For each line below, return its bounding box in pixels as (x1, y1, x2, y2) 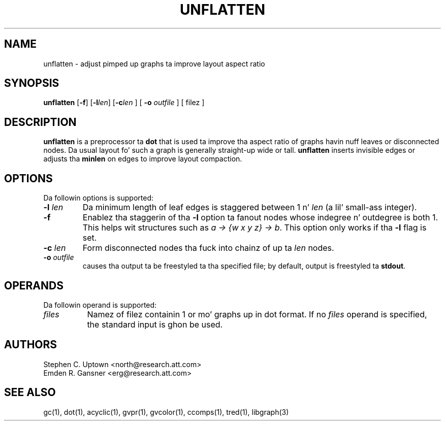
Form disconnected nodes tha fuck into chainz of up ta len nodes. (82, 243, 334, 253)
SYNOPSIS (4, 77, 59, 90)
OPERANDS (4, 279, 63, 292)
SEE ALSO (4, 386, 56, 399)
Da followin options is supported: (43, 193, 153, 203)
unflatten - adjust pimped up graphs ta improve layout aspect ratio (43, 59, 265, 68)
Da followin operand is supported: (43, 300, 157, 309)
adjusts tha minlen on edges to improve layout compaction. (43, 154, 242, 164)
